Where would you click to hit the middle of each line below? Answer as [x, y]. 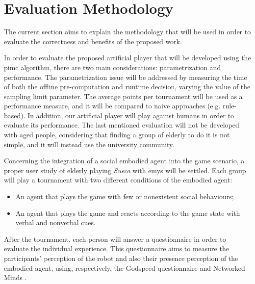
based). [15, 115]
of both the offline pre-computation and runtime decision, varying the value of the [127, 87]
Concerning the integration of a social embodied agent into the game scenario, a [124, 161]
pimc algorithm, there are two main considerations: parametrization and [113, 67]
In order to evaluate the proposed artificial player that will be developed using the [127, 58]
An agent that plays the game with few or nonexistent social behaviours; [125, 196]
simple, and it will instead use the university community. [89, 144]
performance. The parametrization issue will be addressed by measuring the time [126, 77]
